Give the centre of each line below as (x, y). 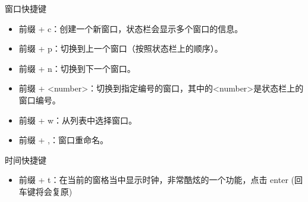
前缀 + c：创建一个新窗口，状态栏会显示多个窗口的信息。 (131, 28)
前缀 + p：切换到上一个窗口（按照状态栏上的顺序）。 (121, 48)
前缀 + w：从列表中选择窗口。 (78, 120)
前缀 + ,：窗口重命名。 (63, 140)
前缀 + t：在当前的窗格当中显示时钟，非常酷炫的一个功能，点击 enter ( (156, 180)
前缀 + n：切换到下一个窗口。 (77, 68)
